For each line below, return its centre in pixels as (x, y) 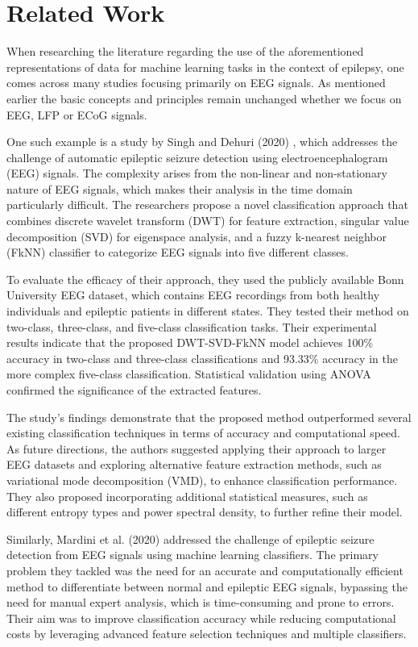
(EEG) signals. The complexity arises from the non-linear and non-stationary (197, 173)
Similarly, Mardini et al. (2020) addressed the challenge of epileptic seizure (190, 538)
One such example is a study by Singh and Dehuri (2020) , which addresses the (202, 142)
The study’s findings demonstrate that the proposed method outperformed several (209, 417)
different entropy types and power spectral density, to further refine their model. (205, 512)
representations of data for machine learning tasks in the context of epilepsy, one (205, 67)
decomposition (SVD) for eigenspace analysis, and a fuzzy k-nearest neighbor (197, 236)
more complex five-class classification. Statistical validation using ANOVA (189, 374)
